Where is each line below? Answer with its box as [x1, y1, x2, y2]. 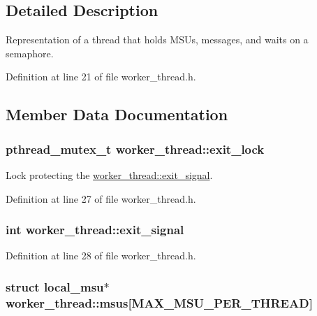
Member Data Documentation [6, 103, 228, 125]
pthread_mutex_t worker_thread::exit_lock [6, 140, 265, 157]
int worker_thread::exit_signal [6, 221, 184, 238]
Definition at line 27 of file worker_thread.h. [6, 191, 196, 206]
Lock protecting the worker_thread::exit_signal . [6, 167, 213, 182]
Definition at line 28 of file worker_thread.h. [6, 248, 196, 263]
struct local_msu [6, 278, 104, 295]
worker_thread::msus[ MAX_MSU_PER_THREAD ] [6, 294, 313, 311]
